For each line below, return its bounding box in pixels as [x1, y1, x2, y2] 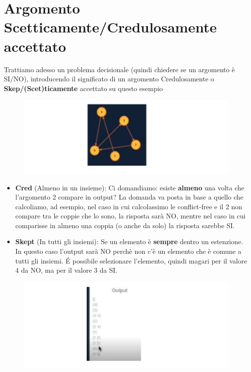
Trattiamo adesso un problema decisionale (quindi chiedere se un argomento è [4, 64, 235, 74]
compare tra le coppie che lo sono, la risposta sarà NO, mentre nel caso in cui [15, 211, 246, 221]
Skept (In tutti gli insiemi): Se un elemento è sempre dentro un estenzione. [15, 236, 243, 247]
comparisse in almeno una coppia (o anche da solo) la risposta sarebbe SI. [15, 220, 235, 230]
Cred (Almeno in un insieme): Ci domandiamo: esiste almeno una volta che [15, 182, 245, 192]
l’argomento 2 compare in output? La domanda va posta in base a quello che [15, 192, 243, 202]
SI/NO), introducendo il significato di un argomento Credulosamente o [4, 74, 214, 84]
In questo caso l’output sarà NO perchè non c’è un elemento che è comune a [15, 246, 241, 256]
